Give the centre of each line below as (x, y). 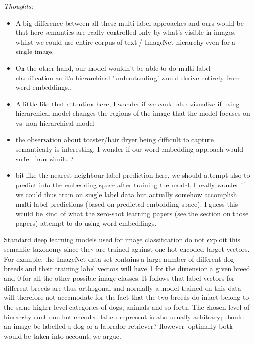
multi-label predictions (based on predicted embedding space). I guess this (127, 204)
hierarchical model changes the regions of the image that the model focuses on (133, 113)
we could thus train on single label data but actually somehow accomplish (126, 194)
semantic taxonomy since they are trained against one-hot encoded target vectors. (127, 249)
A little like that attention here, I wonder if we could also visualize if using (127, 103)
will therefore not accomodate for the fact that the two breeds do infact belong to (127, 297)
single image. (35, 51)
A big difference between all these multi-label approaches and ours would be (130, 22)
